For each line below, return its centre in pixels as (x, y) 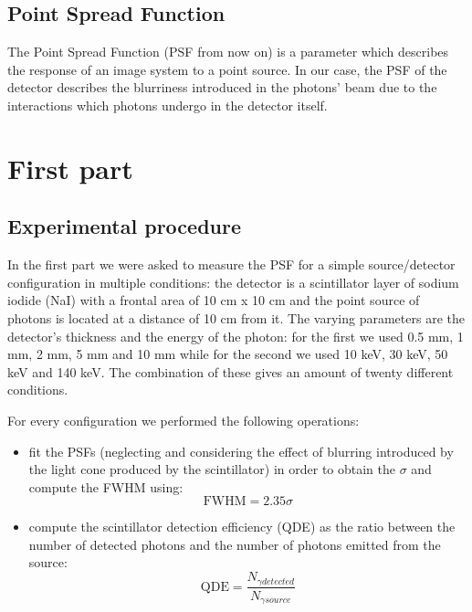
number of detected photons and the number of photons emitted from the (235, 544)
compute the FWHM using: (106, 486)
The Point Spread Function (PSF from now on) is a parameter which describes (228, 52)
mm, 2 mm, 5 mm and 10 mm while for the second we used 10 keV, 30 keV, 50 (228, 354)
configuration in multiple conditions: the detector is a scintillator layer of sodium (233, 282)
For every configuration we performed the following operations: (184, 420)
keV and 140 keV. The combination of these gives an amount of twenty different (231, 371)
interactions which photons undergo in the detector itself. (168, 105)
